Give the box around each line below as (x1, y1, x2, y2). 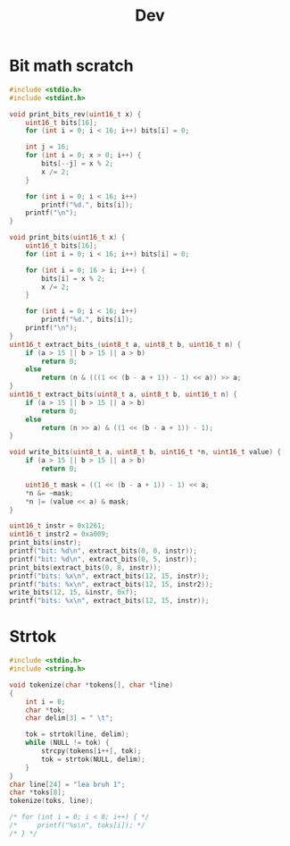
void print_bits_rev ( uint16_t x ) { (9, 109, 142, 119)
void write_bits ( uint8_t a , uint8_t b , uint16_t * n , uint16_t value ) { (9, 448, 282, 457)
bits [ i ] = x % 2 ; (41, 274, 105, 283)
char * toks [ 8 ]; (9, 788, 66, 797)
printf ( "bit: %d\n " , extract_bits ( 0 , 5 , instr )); (9, 554, 198, 563)
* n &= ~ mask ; (25, 488, 74, 497)
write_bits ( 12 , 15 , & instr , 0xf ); (9, 588, 138, 597)
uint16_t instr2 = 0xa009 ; (9, 529, 110, 539)
